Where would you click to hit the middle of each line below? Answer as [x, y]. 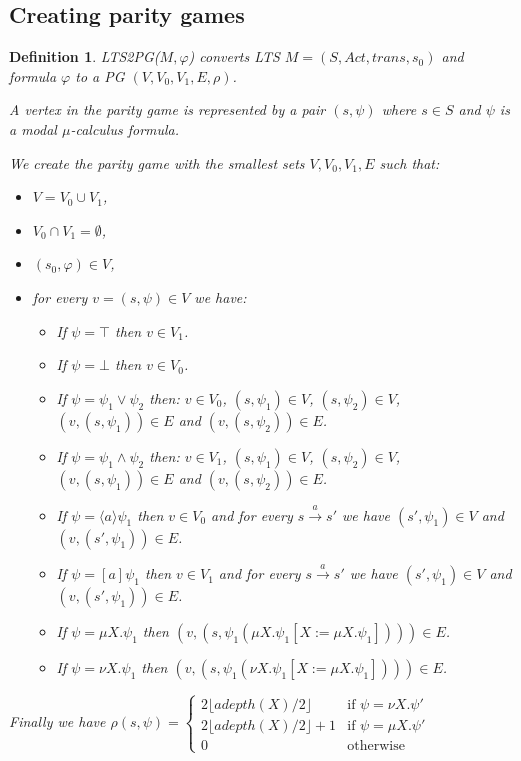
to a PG [100, 75]
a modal [33, 128]
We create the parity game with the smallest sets [157, 162]
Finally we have [57, 721]
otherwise [376, 745]
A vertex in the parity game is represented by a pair [167, 109]
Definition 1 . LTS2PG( [84, 56]
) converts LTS [234, 56]
